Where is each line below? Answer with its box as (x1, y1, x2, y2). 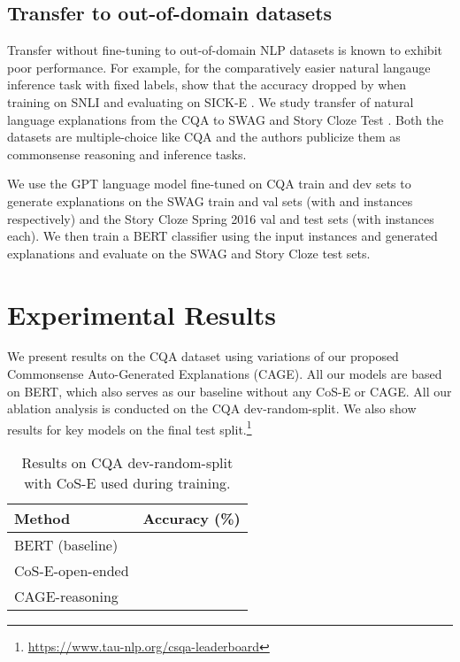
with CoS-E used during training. (24, 473, 231, 494)
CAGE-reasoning (14, 586, 119, 607)
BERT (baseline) (14, 535, 119, 556)
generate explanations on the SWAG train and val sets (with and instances (7, 191, 413, 210)
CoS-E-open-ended (14, 560, 129, 581)
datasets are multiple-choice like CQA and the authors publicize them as (7, 127, 401, 146)
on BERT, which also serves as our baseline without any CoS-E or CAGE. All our (7, 381, 452, 400)
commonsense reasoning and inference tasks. (7, 144, 247, 163)
